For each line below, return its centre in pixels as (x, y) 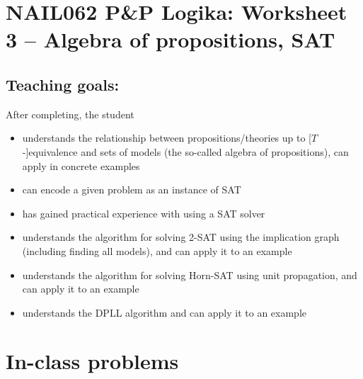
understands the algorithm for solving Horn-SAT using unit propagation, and (190, 275)
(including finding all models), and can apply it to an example (157, 250)
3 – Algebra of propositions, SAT (171, 39)
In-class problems (92, 361)
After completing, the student (70, 114)
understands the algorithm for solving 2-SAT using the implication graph (181, 237)
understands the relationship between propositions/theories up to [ (167, 138)
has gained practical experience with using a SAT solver (144, 213)
